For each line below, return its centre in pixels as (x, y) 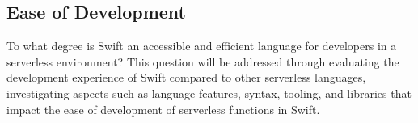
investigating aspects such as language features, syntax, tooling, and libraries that (209, 93)
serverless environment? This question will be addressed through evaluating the (203, 61)
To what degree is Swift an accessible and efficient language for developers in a (202, 46)
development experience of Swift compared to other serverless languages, (186, 77)
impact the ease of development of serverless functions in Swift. (163, 109)
